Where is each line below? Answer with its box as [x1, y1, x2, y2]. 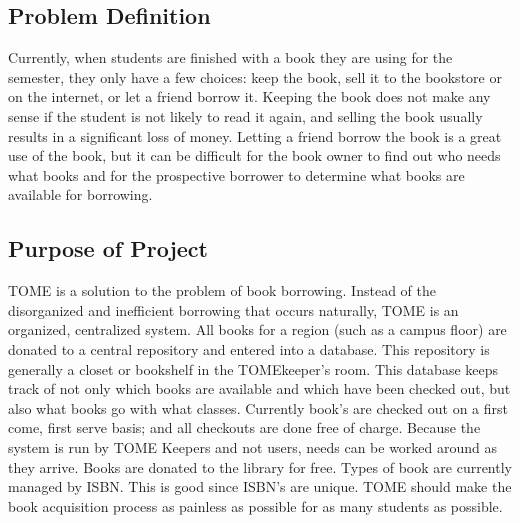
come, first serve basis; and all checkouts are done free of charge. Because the [8, 417, 481, 438]
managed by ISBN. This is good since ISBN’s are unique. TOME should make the [8, 476, 512, 497]
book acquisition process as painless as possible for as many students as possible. [8, 495, 503, 516]
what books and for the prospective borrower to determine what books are [8, 164, 465, 185]
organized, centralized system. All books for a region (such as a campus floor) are [8, 319, 507, 340]
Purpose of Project [8, 233, 208, 264]
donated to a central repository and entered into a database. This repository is [8, 338, 490, 359]
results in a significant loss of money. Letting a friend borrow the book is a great [8, 125, 502, 146]
